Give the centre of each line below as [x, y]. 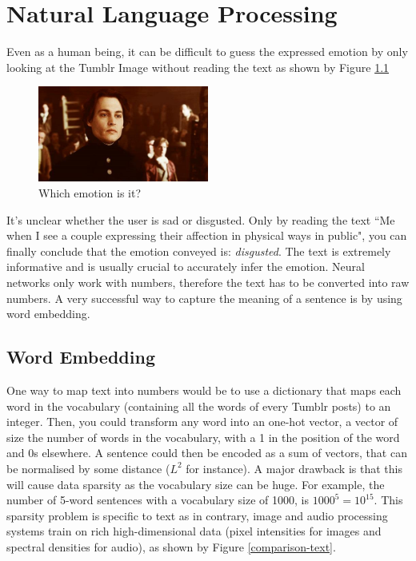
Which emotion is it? [90, 193]
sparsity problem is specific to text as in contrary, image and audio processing [197, 515]
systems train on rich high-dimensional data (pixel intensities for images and [194, 531]
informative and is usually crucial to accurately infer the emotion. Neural [186, 267]
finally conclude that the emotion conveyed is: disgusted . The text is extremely [199, 251]
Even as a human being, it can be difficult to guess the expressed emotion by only [207, 52]
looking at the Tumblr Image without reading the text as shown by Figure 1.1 [198, 67]
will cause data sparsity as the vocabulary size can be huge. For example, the [196, 484]
